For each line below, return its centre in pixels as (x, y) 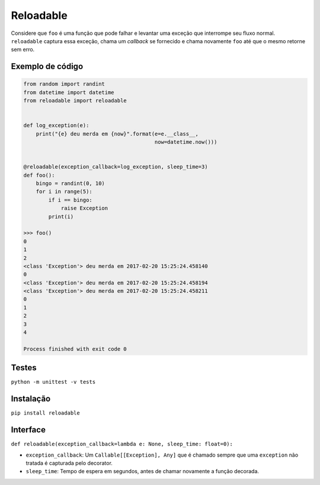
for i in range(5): (64, 192)
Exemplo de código (47, 67)
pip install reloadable (45, 413)
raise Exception (84, 208)
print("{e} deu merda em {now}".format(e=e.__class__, (117, 134)
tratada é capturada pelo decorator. (69, 463)
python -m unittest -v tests (53, 382)
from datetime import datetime (69, 92)
